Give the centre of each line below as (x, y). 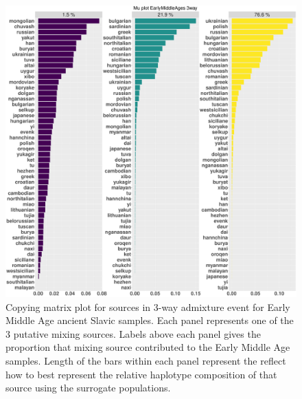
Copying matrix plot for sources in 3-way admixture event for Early (148, 306)
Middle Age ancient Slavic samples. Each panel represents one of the (150, 320)
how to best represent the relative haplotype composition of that (141, 374)
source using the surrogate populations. (88, 388)
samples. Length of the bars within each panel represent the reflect (146, 360)
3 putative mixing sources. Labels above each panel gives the (133, 333)
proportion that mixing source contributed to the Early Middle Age (148, 347)
